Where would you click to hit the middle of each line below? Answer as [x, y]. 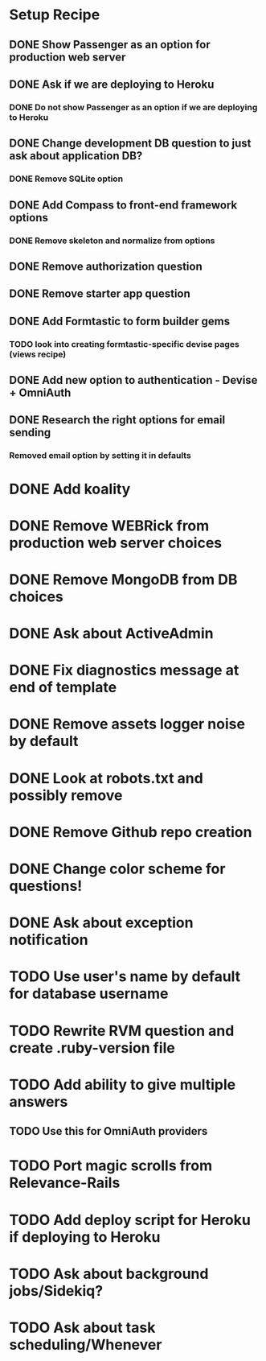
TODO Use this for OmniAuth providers [108, 1131]
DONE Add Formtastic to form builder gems [120, 321]
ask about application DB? [76, 156]
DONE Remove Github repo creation [131, 832]
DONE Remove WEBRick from [109, 526]
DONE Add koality [70, 489]
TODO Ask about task [82, 1328]
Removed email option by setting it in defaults [100, 456]
